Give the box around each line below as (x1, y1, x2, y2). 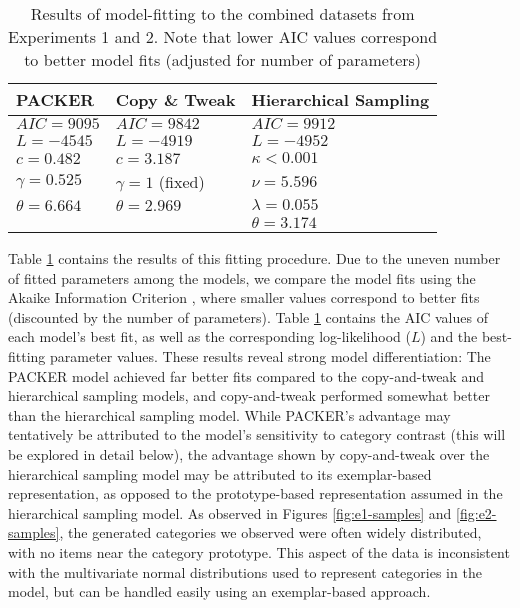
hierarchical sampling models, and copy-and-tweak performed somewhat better (8, 385, 490, 406)
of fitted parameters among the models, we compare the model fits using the (8, 267, 476, 288)
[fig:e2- (456, 502, 497, 523)
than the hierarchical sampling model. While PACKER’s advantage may (8, 404, 451, 425)
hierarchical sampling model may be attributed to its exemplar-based (8, 463, 432, 484)
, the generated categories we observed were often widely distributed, (59, 522, 482, 543)
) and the (420, 326, 478, 347)
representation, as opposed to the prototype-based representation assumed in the (8, 483, 503, 504)
